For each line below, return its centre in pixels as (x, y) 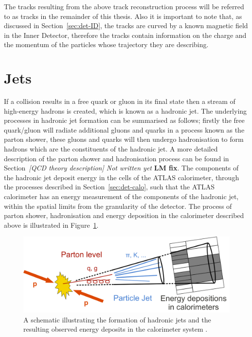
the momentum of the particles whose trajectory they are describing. (106, 44)
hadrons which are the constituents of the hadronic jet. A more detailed (111, 149)
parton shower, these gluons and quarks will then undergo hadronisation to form (124, 139)
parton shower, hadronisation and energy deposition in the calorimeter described (124, 215)
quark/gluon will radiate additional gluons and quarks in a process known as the (124, 129)
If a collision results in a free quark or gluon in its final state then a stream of (120, 101)
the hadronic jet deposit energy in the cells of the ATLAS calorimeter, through (122, 177)
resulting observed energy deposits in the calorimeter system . (116, 329)
